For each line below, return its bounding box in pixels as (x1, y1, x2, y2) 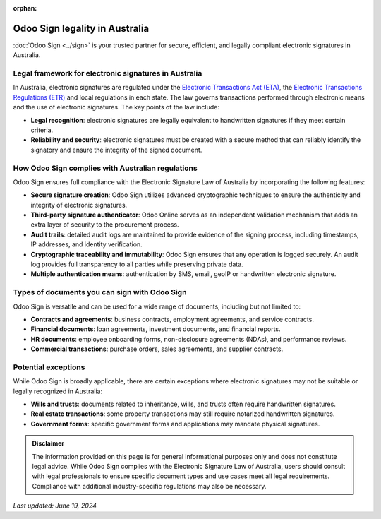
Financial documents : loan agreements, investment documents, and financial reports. (30, 325, 282, 333)
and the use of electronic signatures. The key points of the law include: (13, 103, 220, 112)
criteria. (30, 126, 54, 134)
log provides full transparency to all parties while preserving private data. (30, 260, 243, 268)
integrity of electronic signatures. (30, 201, 128, 209)
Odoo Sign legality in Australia (13, 22, 150, 35)
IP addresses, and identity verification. (30, 240, 143, 249)
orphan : (13, 4, 37, 12)
